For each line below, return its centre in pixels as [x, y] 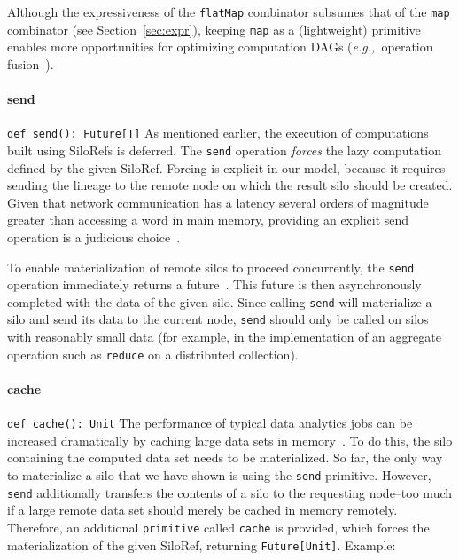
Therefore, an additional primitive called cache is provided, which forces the [218, 527]
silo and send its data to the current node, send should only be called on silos [218, 319]
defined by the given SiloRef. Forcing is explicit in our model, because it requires [226, 167]
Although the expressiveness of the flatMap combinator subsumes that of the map [229, 12]
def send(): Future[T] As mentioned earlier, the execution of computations [218, 133]
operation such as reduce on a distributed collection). [153, 354]
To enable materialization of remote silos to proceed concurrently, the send [211, 267]
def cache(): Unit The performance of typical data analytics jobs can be [210, 423]
